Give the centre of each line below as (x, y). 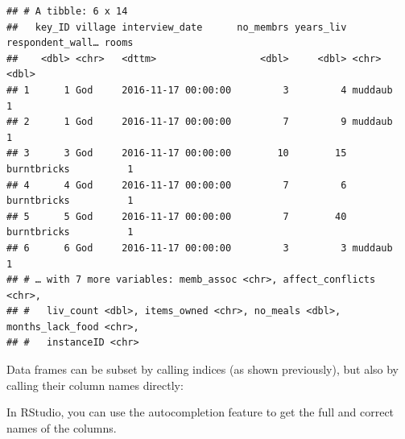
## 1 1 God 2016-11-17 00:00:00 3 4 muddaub (200, 90)
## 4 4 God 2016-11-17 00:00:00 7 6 (177, 185)
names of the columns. (62, 427)
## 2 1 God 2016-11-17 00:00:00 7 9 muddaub (200, 122)
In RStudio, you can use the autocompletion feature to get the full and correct (200, 412)
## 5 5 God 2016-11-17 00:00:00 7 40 (177, 216)
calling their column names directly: (95, 385)
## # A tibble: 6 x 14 (67, 11)
